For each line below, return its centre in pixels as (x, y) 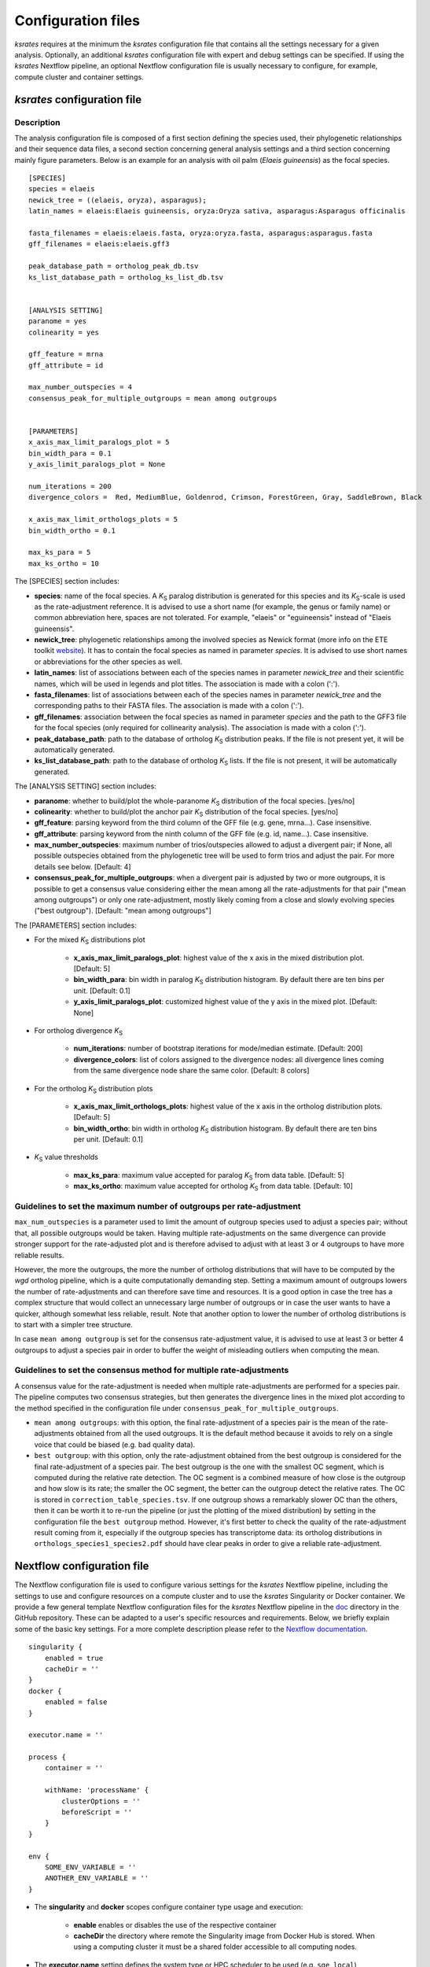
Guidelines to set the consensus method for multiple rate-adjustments (152, 1371)
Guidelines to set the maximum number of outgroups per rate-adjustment (158, 1206)
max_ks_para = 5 (60, 552)
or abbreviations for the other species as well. (108, 662)
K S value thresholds (66, 1158)
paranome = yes (58, 321)
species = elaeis (62, 189)
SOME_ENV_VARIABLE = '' (90, 1867)
